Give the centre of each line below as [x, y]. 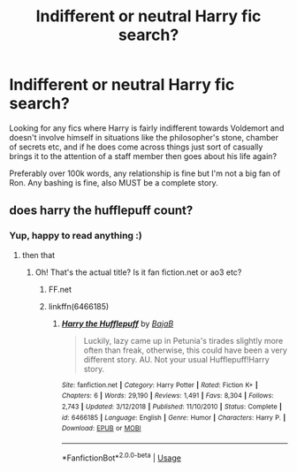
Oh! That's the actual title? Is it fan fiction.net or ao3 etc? [138, 272]
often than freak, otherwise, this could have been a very [185, 350]
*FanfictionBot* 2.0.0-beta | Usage [121, 457]
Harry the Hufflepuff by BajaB [118, 324]
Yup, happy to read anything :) [76, 236]
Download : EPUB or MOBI [101, 429]
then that [38, 255]
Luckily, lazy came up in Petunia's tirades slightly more [183, 340]
